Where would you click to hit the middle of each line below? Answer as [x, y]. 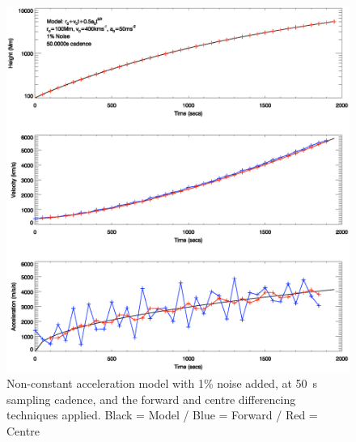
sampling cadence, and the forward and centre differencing [151, 399]
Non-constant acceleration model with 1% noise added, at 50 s [162, 382]
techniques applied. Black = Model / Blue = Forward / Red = [162, 415]
